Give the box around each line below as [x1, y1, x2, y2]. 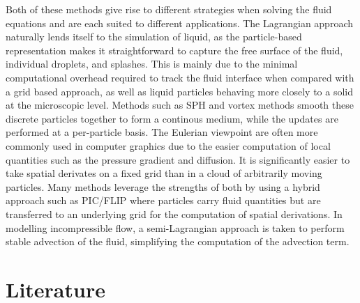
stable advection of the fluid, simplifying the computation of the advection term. [6, 234, 350, 249]
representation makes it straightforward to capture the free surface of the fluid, [6, 42, 343, 57]
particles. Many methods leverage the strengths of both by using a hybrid [6, 179, 320, 194]
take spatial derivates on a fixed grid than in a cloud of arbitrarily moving [6, 166, 322, 180]
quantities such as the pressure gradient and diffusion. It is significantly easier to [6, 152, 350, 166]
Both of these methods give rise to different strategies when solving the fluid [6, 2, 332, 16]
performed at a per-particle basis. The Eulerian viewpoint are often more [6, 125, 318, 139]
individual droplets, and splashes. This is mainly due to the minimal [6, 56, 298, 71]
